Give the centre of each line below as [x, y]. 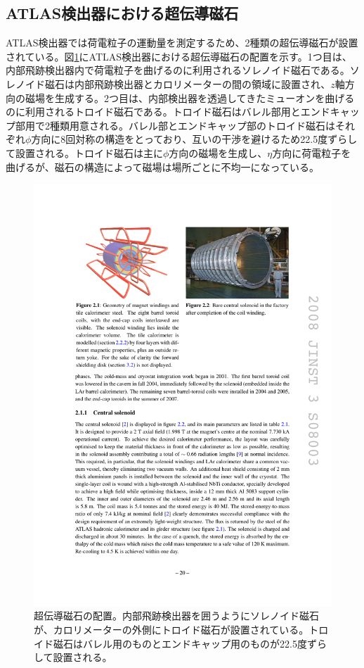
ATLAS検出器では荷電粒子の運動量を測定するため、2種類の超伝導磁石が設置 [182, 43]
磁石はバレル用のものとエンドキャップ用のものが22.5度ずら [190, 643]
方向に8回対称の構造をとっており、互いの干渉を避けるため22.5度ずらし [194, 139]
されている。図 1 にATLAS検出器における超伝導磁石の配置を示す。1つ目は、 [179, 56]
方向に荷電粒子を [312, 152]
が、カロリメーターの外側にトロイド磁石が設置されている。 [171, 630]
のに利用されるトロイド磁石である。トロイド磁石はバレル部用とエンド [168, 112]
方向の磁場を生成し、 [218, 152]
